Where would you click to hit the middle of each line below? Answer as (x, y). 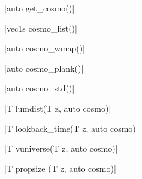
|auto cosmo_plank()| (44, 68)
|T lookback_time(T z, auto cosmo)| (71, 128)
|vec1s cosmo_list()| (41, 28)
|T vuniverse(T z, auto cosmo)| (61, 148)
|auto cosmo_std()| (40, 88)
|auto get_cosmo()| (40, 8)
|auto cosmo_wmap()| (45, 48)
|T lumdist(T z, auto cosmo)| (58, 108)
